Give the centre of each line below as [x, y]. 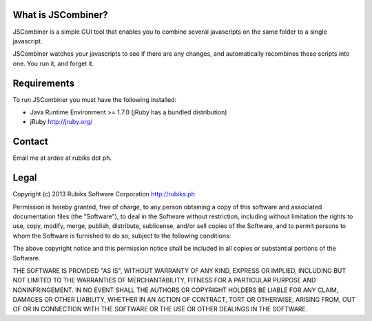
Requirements [44, 83]
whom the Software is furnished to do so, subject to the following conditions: [122, 236]
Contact [30, 142]
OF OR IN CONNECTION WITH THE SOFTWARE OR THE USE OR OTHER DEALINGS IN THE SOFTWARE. [160, 309]
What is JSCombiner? [60, 15]
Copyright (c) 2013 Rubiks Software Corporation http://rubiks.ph [104, 194]
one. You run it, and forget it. [53, 63]
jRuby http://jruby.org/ [61, 122]
